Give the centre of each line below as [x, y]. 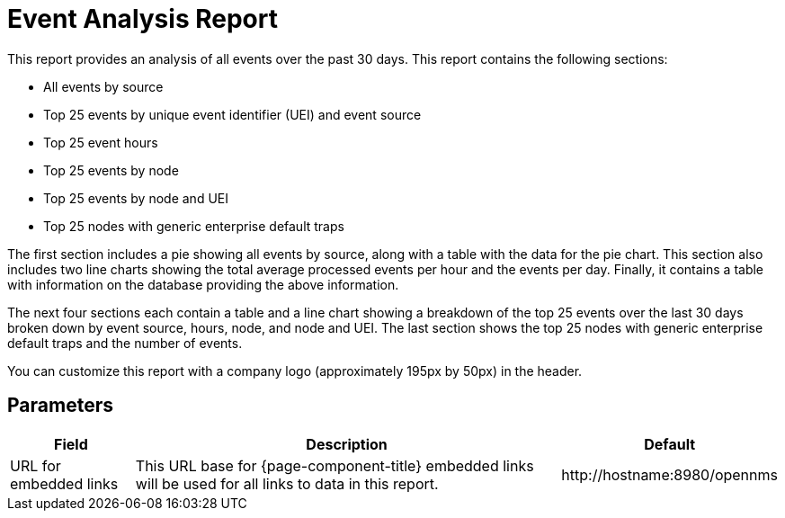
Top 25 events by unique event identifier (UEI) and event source [232, 114]
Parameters [60, 406]
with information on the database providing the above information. [203, 284]
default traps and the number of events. [125, 343]
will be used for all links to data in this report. [287, 483]
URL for [36, 465]
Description [347, 444]
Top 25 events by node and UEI [136, 198]
